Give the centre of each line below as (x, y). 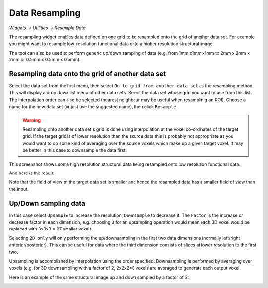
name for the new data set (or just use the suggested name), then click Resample (93, 107)
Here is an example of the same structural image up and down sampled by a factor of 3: (99, 277)
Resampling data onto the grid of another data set (88, 74)
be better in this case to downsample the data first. (74, 150)
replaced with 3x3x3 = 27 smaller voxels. (51, 229)
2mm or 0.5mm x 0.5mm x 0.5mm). (45, 60)
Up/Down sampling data (47, 203)
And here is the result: (32, 173)
